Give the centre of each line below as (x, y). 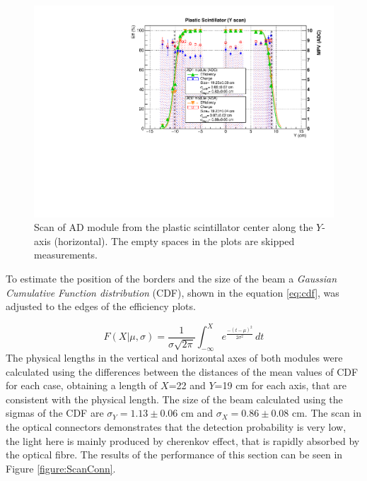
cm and (197, 413)
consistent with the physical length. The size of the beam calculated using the (174, 399)
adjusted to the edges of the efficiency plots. (101, 306)
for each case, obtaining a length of (82, 385)
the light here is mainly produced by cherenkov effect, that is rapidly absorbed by (183, 440)
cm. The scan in (327, 413)
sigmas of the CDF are (55, 413)
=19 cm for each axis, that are (281, 385)
